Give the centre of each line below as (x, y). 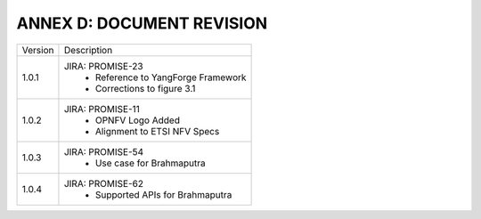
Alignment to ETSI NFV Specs (157, 131)
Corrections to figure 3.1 (145, 88)
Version (38, 50)
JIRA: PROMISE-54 (104, 151)
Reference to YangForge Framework (171, 77)
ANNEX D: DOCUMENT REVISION (142, 23)
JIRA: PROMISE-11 (102, 109)
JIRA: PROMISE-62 (104, 183)
